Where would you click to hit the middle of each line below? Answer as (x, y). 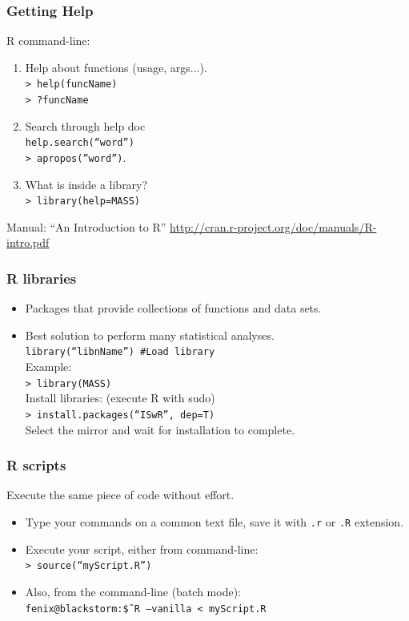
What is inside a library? (86, 184)
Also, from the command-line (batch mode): (133, 591)
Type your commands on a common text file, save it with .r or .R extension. (215, 522)
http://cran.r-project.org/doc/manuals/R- (273, 226)
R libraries (42, 278)
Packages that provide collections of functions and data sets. (173, 308)
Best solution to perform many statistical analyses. (150, 335)
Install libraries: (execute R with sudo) (120, 398)
